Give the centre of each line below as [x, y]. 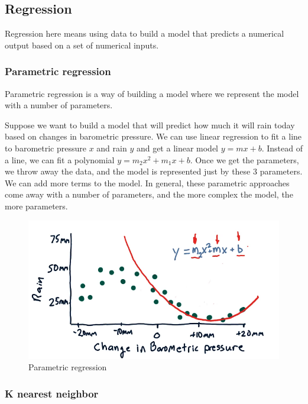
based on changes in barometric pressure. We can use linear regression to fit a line [153, 136]
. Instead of [282, 148]
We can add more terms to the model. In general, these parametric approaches [147, 182]
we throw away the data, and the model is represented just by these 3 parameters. [154, 171]
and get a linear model [177, 148]
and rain [112, 148]
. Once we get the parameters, [244, 159]
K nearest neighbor [52, 393]
